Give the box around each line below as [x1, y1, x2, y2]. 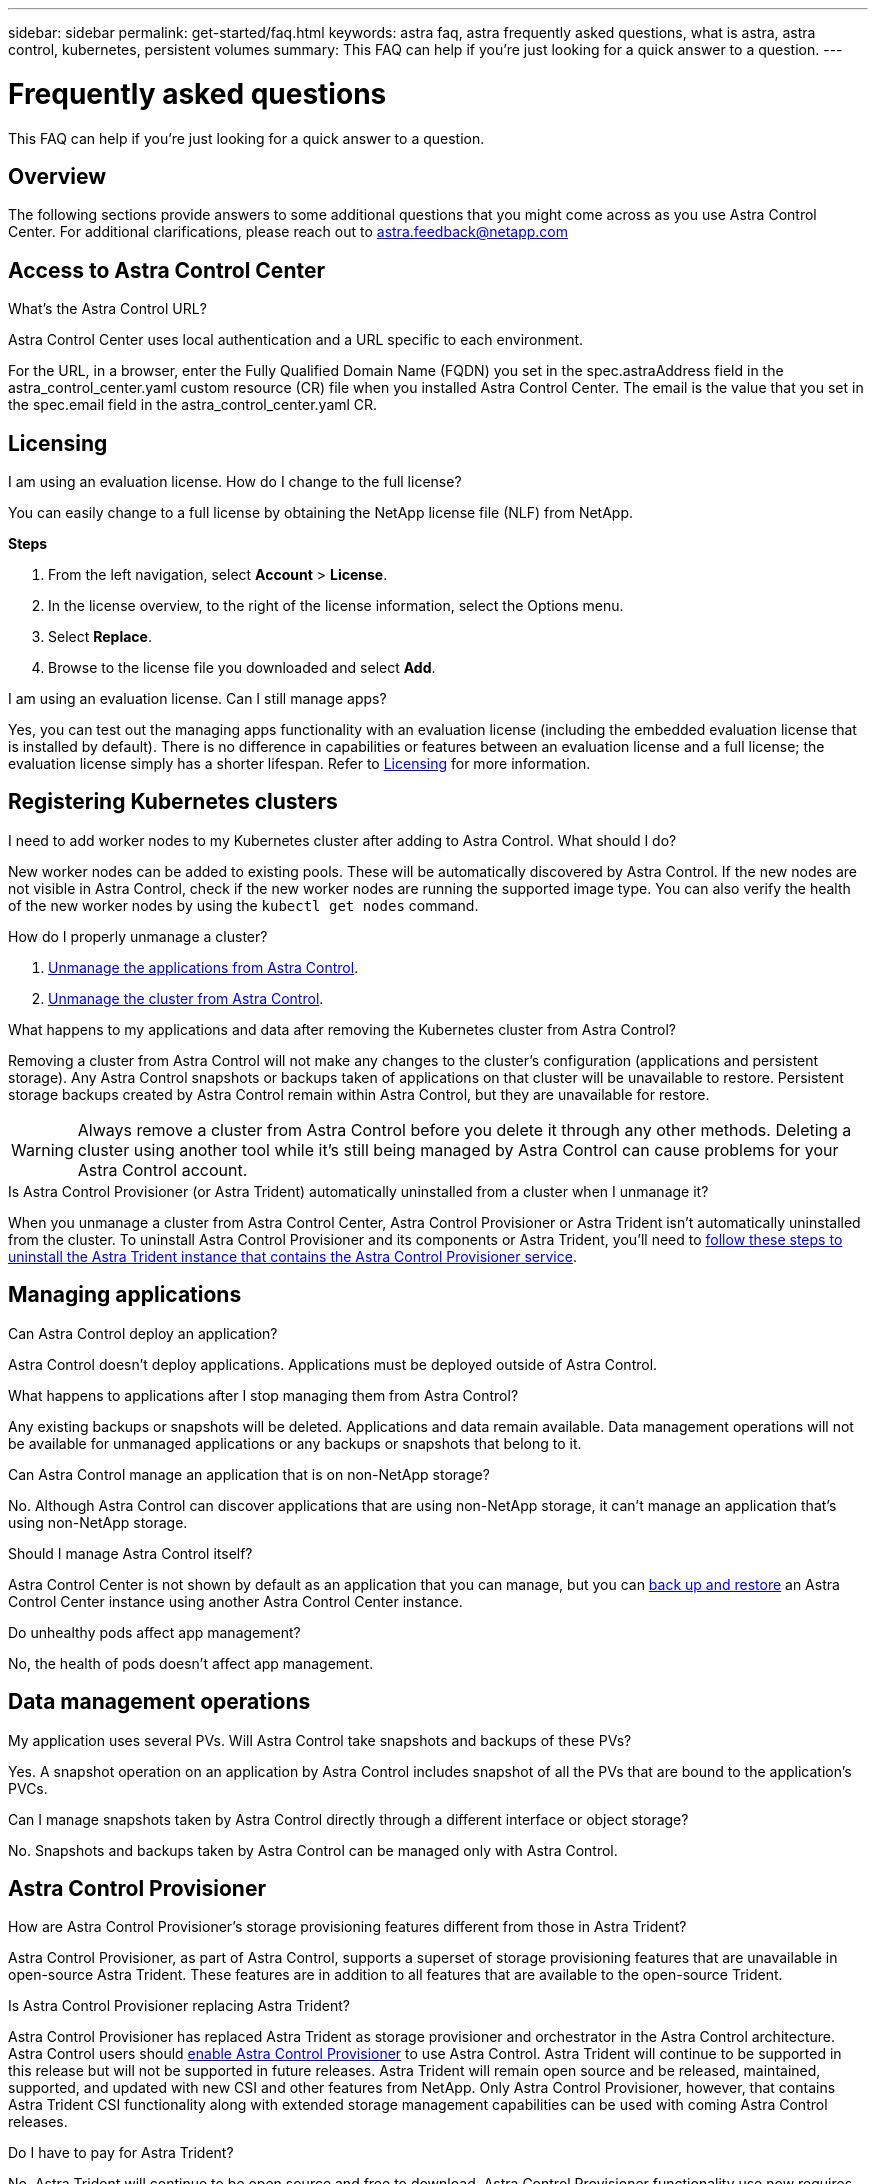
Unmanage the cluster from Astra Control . [48, 989, 324, 1007]
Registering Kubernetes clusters [8, 789, 338, 815]
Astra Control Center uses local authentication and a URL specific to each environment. [8, 331, 584, 349]
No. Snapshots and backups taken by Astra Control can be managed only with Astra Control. [8, 1841, 618, 1859]
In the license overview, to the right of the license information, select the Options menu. [48, 597, 624, 615]
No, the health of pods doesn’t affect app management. [8, 1654, 374, 1672]
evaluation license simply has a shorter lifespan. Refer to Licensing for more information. [8, 755, 591, 773]
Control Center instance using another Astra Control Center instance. [8, 1592, 463, 1610]
